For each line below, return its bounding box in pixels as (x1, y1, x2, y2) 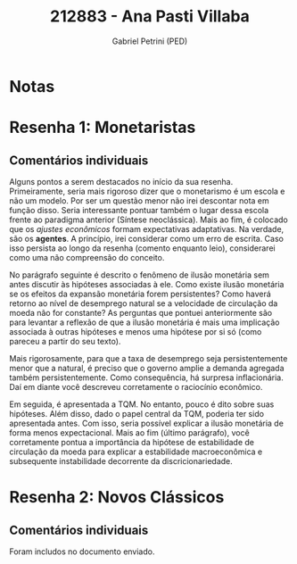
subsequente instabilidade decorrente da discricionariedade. (9, 455, 234, 466)
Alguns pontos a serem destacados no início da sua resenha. (9, 176, 234, 187)
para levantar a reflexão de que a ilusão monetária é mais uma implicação (9, 317, 280, 328)
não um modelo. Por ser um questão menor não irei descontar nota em (9, 195, 269, 206)
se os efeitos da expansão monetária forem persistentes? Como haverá (9, 288, 272, 299)
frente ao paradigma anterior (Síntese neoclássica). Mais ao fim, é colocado (9, 214, 288, 225)
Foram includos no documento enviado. (9, 546, 155, 557)
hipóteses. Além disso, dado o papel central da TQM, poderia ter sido (9, 408, 265, 419)
